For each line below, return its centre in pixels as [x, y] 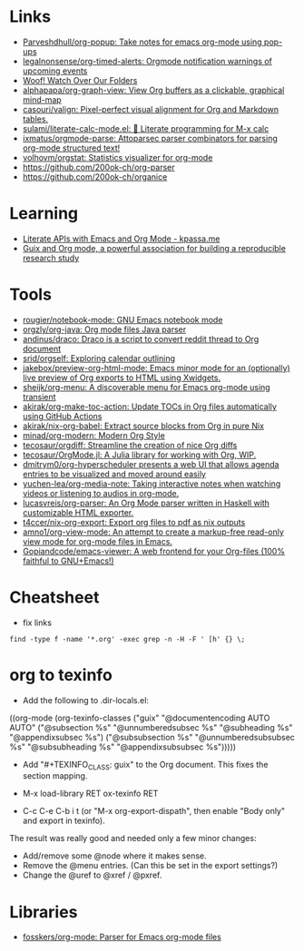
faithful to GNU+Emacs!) [69, 561]
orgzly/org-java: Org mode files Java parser [104, 329]
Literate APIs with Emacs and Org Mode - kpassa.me [121, 239]
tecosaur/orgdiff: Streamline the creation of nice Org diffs [130, 445]
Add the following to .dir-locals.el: [86, 700]
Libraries [44, 912]
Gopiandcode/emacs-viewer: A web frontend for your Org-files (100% [154, 551]
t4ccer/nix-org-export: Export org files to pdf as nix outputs [134, 522]
